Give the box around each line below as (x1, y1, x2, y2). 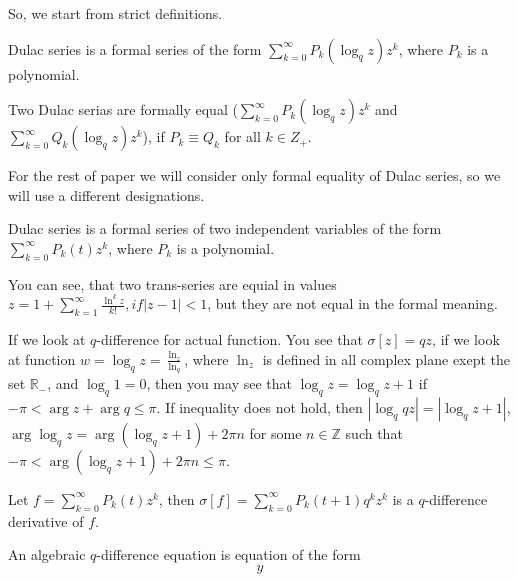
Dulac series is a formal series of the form (8, 38, 262, 59)
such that (345, 422, 403, 443)
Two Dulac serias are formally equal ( (8, 99, 238, 120)
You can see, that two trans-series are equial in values (8, 273, 337, 294)
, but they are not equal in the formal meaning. (207, 293, 498, 314)
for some (249, 422, 302, 443)
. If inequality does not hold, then (156, 396, 363, 417)
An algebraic (8, 544, 86, 565)
